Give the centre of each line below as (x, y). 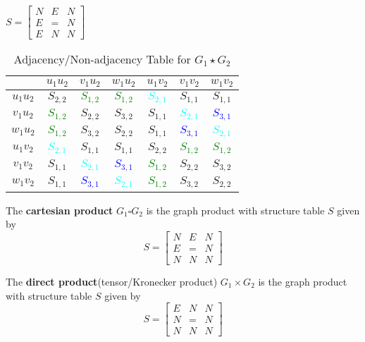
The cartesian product (60, 210)
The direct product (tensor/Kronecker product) (112, 281)
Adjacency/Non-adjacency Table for (102, 59)
